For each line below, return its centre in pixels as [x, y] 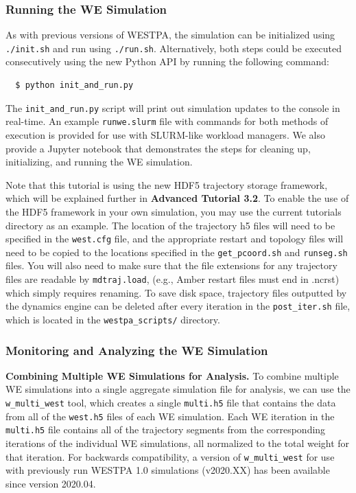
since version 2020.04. [51, 483]
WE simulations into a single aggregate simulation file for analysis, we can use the [178, 389]
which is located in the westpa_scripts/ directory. [113, 319]
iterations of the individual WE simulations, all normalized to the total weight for [178, 443]
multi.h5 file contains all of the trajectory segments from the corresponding [166, 429]
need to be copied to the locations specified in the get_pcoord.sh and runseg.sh [177, 252]
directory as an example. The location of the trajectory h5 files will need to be [170, 225]
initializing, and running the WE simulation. [99, 162]
